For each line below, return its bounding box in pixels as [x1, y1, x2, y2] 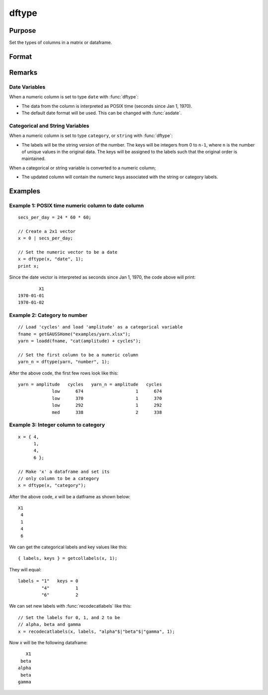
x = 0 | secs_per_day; [18, 235, 73, 241]
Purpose [9, 26, 36, 35]
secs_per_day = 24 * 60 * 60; [18, 215, 92, 221]
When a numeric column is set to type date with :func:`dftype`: [9, 94, 139, 100]
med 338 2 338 [52, 409, 162, 415]
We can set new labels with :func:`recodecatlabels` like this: [9, 603, 132, 609]
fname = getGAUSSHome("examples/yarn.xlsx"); [18, 331, 131, 337]
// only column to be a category [18, 475, 99, 481]
